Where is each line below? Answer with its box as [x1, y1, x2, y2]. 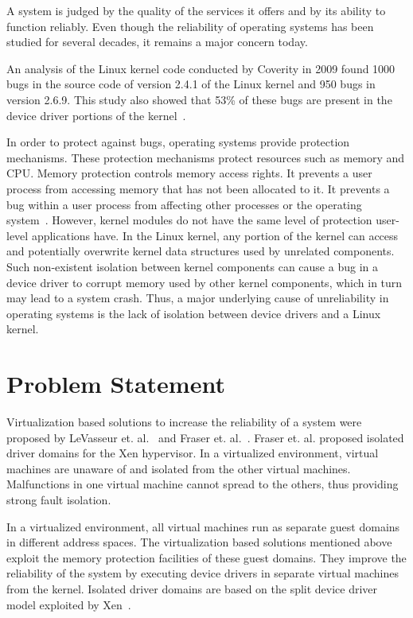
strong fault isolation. [6, 491, 111, 507]
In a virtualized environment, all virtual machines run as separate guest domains [6, 518, 400, 534]
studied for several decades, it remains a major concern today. [6, 33, 308, 50]
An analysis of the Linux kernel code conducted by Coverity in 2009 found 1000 [6, 60, 395, 76]
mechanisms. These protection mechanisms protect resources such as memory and [6, 149, 405, 165]
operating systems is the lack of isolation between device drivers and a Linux [6, 305, 381, 321]
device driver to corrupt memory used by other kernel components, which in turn [6, 274, 403, 290]
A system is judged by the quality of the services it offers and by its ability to [6, 2, 386, 18]
